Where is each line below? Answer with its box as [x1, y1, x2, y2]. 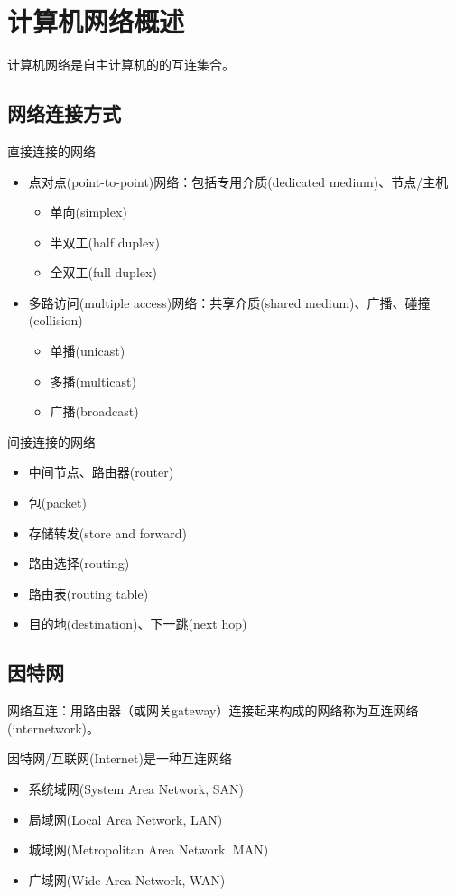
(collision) [28, 311, 83, 330]
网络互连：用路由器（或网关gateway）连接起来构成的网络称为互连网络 [7, 701, 419, 720]
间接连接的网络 [7, 432, 96, 451]
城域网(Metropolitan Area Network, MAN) [28, 840, 269, 859]
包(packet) [28, 493, 87, 512]
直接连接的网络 [7, 141, 96, 160]
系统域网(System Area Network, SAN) [28, 779, 244, 798]
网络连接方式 [7, 99, 121, 127]
